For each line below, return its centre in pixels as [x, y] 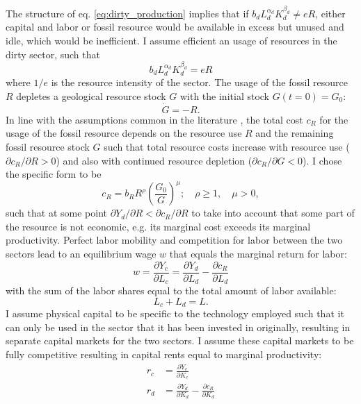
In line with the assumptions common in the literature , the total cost [154, 119]
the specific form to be [54, 174]
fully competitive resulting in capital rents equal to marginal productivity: [164, 354]
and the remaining [295, 133]
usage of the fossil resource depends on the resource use [124, 133]
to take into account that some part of [273, 213]
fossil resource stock [48, 146]
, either [330, 13]
